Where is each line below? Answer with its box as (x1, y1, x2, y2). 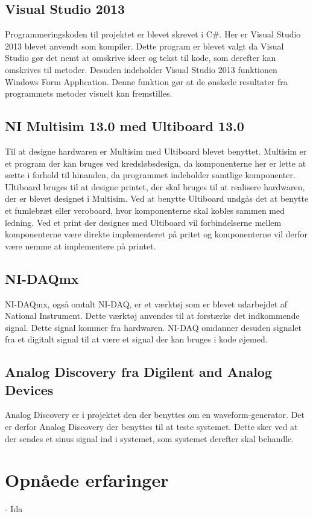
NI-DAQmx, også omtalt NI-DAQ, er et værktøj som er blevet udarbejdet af (5, 297, 288, 310)
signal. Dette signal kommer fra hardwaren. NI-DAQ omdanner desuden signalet (5, 321, 302, 333)
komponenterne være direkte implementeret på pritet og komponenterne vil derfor (5, 228, 308, 240)
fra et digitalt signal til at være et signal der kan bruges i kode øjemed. (5, 333, 268, 345)
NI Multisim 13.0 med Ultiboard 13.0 (5, 117, 244, 135)
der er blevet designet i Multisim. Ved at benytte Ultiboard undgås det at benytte (5, 192, 309, 205)
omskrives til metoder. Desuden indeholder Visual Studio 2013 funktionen (5, 63, 277, 75)
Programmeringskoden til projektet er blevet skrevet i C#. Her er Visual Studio (5, 28, 301, 40)
